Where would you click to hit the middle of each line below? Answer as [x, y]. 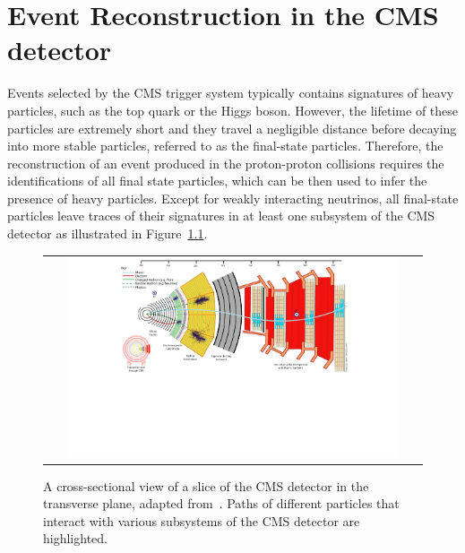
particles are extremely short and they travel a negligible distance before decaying [232, 128]
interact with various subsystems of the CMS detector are [202, 520]
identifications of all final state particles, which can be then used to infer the [217, 181]
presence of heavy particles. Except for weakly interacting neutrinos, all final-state [233, 198]
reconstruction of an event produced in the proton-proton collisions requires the [226, 163]
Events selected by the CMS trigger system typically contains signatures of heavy [231, 93]
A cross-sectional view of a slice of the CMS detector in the [206, 485]
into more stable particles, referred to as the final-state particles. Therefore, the [225, 146]
